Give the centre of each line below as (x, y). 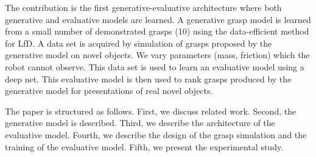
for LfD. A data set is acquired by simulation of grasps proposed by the (139, 43)
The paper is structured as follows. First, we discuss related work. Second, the (151, 111)
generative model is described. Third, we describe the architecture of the (140, 123)
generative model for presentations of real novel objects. (109, 91)
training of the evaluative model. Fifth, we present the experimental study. (144, 146)
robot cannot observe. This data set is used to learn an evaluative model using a (155, 66)
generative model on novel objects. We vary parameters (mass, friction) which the (157, 55)
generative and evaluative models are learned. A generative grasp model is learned (158, 19)
